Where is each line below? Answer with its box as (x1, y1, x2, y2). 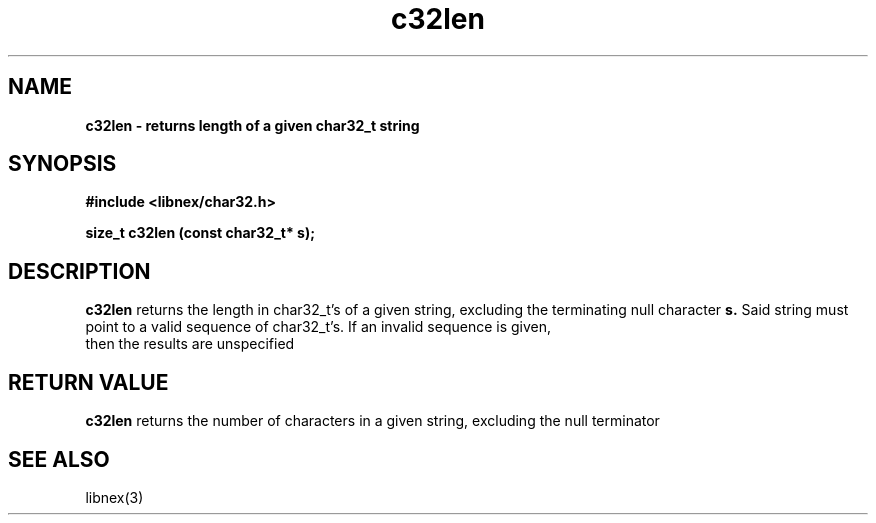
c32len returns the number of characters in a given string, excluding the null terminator (85, 412, 660, 430)
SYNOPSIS (8, 151, 117, 177)
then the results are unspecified (85, 335, 295, 353)
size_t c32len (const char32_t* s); (85, 224, 315, 242)
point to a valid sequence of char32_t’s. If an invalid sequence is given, (85, 318, 552, 336)
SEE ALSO (8, 446, 110, 472)
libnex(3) (85, 488, 144, 506)
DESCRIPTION (8, 258, 151, 284)
